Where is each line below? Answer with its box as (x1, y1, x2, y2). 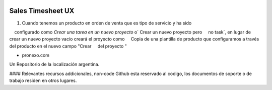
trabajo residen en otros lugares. (9, 77, 77, 83)
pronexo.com (22, 52, 50, 58)
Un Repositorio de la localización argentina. (9, 61, 100, 67)
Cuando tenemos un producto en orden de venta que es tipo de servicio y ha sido (22, 20, 192, 26)
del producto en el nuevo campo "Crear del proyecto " (9, 43, 127, 49)
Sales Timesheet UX (9, 6, 75, 15)
